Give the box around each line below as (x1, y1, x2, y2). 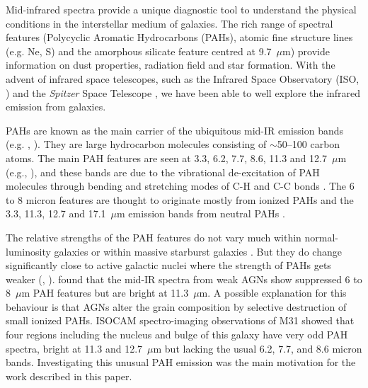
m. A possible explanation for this (199, 285, 347, 300)
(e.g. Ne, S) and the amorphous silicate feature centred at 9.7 (6, 43, 272, 58)
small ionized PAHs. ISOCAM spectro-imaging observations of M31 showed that (6, 313, 355, 328)
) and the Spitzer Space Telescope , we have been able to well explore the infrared (6, 85, 361, 100)
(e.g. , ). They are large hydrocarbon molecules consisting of (6, 137, 267, 152)
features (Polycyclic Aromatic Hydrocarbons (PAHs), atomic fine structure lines (6, 30, 353, 45)
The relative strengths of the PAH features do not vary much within (6, 229, 301, 244)
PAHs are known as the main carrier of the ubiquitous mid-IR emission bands (6, 122, 344, 137)
